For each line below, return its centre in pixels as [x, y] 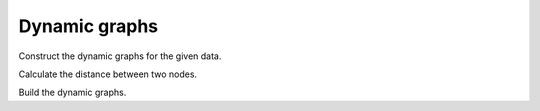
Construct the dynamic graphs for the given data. [120, 56]
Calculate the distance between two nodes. [108, 74]
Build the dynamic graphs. [72, 92]
